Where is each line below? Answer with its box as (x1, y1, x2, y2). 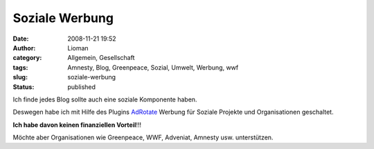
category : (12, 54, 42, 62)
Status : (12, 83, 35, 91)
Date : (12, 34, 29, 43)
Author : (12, 43, 36, 52)
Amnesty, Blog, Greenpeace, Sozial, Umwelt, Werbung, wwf (67, 63, 239, 72)
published (67, 83, 96, 91)
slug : (12, 73, 28, 81)
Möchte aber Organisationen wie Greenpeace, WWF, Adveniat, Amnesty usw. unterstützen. (12, 133, 274, 141)
